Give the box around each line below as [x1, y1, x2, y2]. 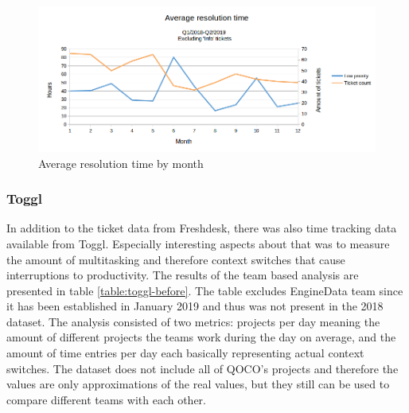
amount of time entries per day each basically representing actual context [6, 345, 364, 361]
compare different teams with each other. [6, 391, 206, 407]
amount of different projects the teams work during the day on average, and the [6, 329, 396, 345]
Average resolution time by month [38, 154, 204, 171]
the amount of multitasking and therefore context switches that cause [6, 251, 345, 267]
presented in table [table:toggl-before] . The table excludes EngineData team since [6, 282, 403, 298]
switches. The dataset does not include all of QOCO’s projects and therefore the [6, 360, 399, 376]
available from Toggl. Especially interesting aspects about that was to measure [6, 235, 390, 251]
